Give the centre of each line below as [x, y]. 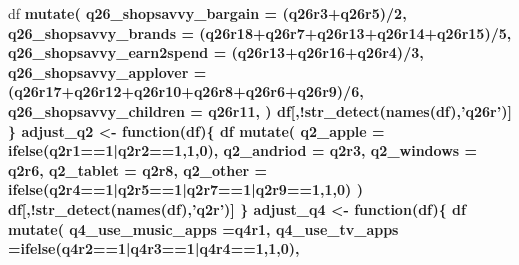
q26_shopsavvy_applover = [107, 71]
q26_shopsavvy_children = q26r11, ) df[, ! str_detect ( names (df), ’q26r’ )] [260, 110]
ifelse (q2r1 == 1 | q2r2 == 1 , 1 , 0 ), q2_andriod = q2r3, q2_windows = [243, 150]
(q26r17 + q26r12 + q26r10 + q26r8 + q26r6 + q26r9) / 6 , [186, 91]
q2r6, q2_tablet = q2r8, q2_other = [138, 169]
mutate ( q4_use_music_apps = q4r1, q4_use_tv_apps [203, 228]
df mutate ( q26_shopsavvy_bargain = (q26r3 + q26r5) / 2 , [207, 13]
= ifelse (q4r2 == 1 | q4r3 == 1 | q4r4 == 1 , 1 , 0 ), [154, 248]
